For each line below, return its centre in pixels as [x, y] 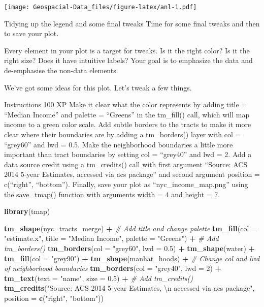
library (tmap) [27, 211]
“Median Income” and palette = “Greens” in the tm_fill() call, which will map [127, 114]
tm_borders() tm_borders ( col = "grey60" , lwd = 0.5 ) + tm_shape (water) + [130, 248]
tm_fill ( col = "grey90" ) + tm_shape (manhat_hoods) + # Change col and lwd [132, 258]
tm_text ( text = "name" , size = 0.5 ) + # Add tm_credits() [99, 278]
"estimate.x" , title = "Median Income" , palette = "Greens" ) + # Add [111, 238]
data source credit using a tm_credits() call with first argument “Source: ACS [126, 164]
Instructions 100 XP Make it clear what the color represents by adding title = [126, 104]
